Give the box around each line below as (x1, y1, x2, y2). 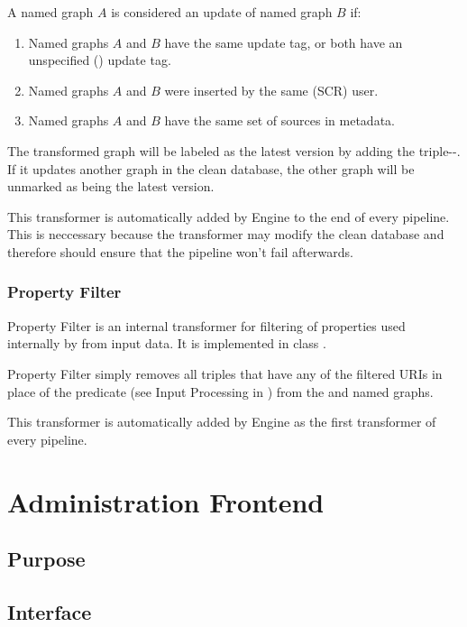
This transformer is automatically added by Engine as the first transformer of (7, 412, 436, 431)
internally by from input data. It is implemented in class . (7, 334, 326, 353)
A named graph (7, 3, 94, 21)
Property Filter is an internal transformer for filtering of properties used (7, 316, 406, 335)
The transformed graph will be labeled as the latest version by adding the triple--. (7, 141, 461, 160)
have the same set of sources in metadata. (164, 111, 395, 130)
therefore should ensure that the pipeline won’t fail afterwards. (7, 242, 353, 261)
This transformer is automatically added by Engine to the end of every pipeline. (7, 207, 450, 226)
